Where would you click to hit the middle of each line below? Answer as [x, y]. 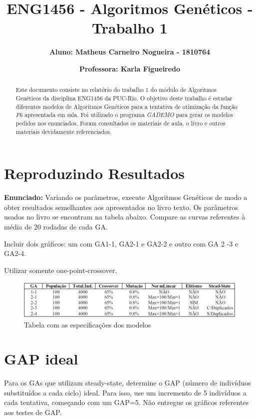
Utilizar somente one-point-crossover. [61, 270]
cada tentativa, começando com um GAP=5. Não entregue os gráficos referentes [127, 402]
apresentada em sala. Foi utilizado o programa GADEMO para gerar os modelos [129, 115]
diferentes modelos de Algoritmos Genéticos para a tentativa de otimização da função [127, 106]
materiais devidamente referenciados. [64, 131]
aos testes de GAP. [33, 412]
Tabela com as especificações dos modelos [88, 324]
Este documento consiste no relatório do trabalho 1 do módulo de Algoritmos [116, 90]
